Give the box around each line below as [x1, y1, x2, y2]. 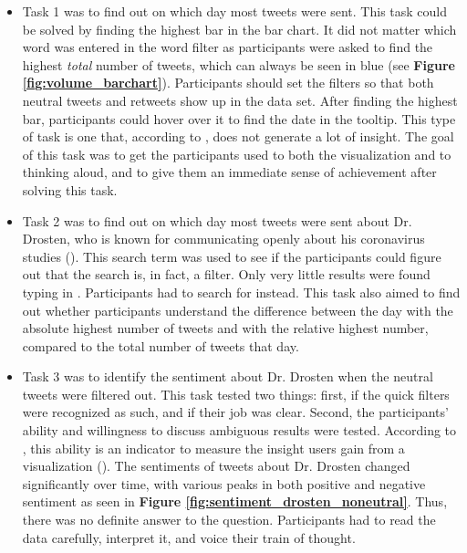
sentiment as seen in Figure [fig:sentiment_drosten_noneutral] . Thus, [22, 492, 448, 511]
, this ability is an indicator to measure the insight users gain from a [22, 438, 405, 457]
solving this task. [22, 180, 118, 199]
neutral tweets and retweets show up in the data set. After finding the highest [22, 90, 458, 110]
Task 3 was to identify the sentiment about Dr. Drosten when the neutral [22, 367, 433, 386]
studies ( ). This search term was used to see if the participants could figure [22, 246, 441, 266]
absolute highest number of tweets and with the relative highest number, [22, 318, 429, 338]
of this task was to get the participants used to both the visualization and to [22, 144, 451, 163]
